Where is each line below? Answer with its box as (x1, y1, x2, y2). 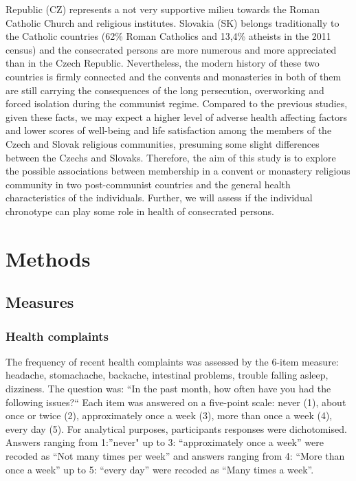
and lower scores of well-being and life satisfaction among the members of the (5, 123, 332, 137)
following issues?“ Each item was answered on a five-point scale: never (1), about (5, 394, 346, 409)
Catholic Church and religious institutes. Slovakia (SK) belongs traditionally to (5, 15, 340, 30)
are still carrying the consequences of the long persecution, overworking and (5, 82, 324, 97)
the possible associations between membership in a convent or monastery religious (5, 164, 351, 178)
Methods (5, 244, 91, 272)
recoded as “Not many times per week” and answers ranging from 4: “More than (5, 449, 345, 463)
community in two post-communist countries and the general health (5, 177, 291, 191)
